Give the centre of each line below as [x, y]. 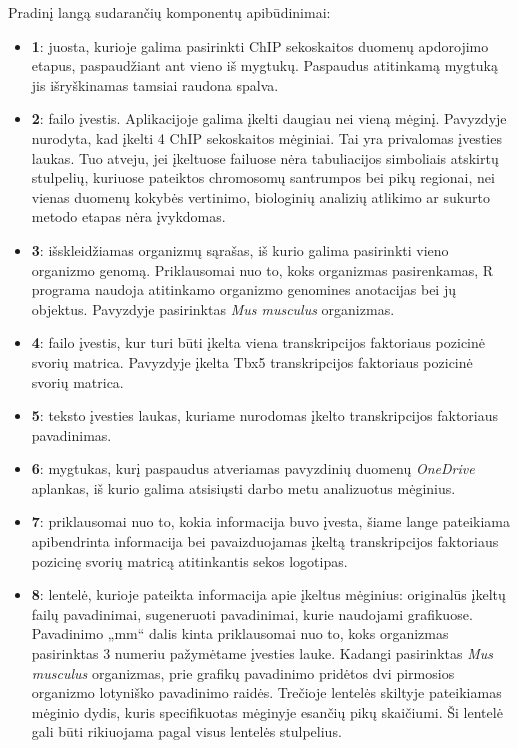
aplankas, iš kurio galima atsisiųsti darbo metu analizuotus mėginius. [243, 487]
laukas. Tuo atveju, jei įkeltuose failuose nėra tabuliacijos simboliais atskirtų [265, 157]
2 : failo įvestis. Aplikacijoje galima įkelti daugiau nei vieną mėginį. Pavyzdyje [269, 118]
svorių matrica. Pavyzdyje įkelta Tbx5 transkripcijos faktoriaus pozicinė [252, 361]
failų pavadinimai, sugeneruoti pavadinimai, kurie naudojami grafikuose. [252, 613]
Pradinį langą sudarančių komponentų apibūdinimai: [169, 12]
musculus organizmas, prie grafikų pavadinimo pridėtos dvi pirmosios [243, 672]
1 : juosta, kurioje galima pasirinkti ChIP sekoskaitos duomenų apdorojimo [260, 45]
